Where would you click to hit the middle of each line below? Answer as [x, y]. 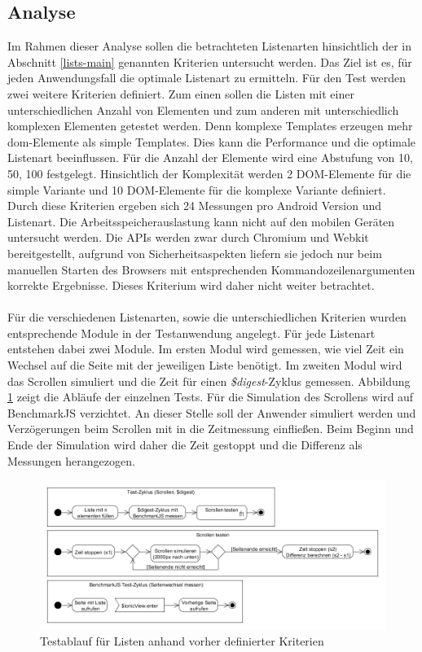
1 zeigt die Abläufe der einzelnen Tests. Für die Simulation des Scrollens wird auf [211, 397]
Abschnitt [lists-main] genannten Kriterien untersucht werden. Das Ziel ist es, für [210, 61]
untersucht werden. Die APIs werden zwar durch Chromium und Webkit [188, 237]
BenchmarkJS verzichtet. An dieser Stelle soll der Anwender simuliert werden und [212, 412]
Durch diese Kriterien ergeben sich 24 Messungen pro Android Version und [194, 206]
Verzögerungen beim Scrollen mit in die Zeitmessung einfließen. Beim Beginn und [211, 429]
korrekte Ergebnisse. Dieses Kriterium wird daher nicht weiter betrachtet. [191, 285]
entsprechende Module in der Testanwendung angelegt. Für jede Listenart [191, 333]
